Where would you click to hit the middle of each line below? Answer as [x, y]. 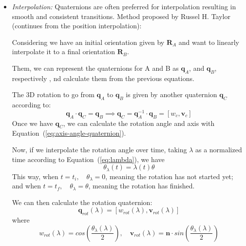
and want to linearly [209, 42]
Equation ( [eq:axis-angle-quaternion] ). [69, 133]
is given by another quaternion [171, 94]
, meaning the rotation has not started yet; [169, 176]
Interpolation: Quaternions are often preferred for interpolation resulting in [124, 6]
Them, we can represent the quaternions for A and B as [95, 68]
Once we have [32, 123]
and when [26, 186]
